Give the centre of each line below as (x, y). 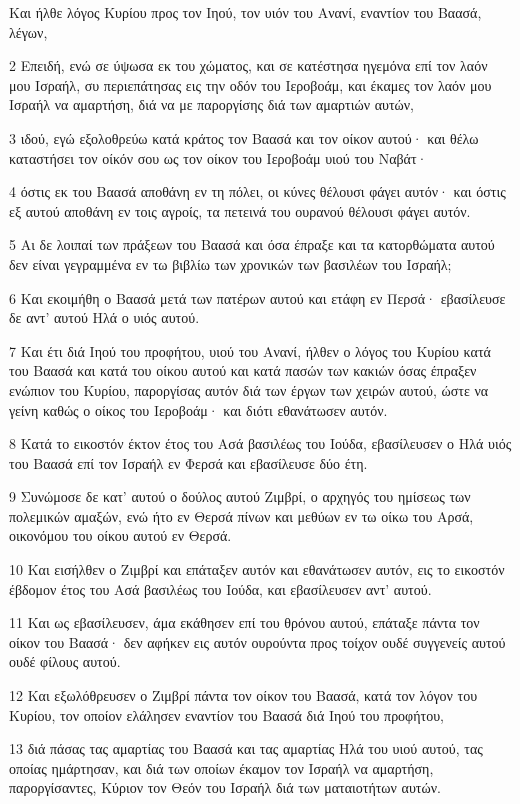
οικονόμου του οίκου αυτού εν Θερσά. (120, 535)
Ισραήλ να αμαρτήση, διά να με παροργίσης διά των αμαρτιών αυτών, (211, 104)
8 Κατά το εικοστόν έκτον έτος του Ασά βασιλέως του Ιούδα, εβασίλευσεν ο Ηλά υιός (260, 443)
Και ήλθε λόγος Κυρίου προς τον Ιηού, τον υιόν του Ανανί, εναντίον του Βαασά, (245, 12)
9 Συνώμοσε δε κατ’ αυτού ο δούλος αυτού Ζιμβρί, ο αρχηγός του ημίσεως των (240, 496)
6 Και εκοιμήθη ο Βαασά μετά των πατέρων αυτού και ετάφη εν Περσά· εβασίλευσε (257, 297)
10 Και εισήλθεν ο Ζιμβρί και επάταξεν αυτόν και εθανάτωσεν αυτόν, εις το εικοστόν (257, 569)
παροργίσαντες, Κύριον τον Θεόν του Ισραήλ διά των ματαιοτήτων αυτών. (225, 787)
